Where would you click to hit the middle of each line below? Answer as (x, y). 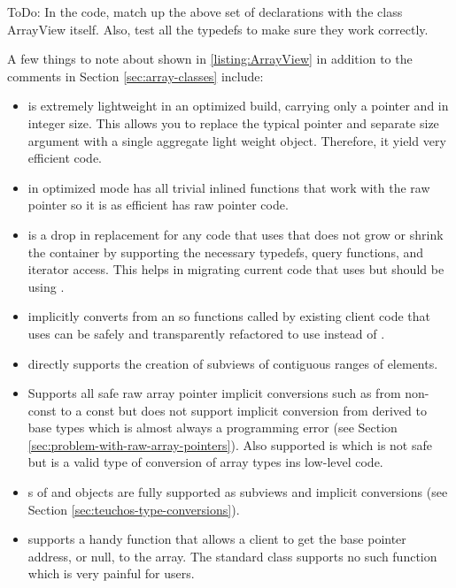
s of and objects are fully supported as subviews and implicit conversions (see (238, 492)
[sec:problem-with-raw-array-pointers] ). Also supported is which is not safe (230, 444)
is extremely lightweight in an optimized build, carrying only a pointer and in (238, 106)
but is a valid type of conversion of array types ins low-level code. (205, 462)
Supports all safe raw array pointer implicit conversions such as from (214, 393)
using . (46, 286)
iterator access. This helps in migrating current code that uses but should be (236, 269)
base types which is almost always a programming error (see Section (213, 428)
